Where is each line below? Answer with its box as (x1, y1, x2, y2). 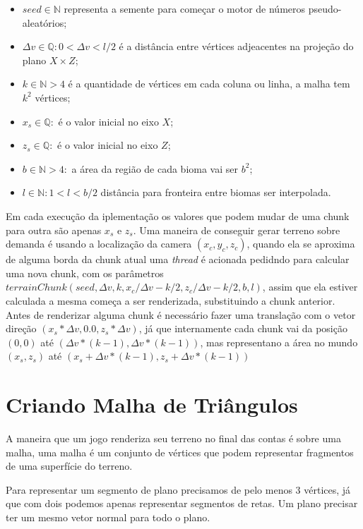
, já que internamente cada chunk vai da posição (138, 321, 347, 336)
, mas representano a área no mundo (200, 334, 358, 349)
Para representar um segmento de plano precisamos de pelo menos (6, 482, 292, 497)
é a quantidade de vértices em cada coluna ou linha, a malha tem (68, 76, 350, 91)
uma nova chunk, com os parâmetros (6, 265, 164, 280)
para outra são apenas (6, 222, 102, 237)
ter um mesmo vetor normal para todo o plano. (6, 509, 210, 524)
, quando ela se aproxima (246, 236, 355, 251)
